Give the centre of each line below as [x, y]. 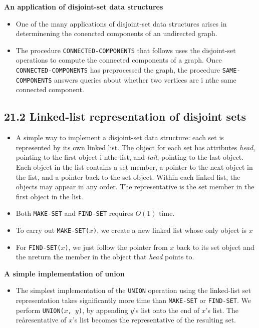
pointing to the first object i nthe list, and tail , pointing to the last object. [130, 157]
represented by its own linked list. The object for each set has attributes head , [136, 147]
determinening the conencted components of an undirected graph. [116, 33]
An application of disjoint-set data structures [84, 7]
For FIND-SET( [38, 247]
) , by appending [103, 310]
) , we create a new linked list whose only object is [170, 230]
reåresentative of [41, 320]
